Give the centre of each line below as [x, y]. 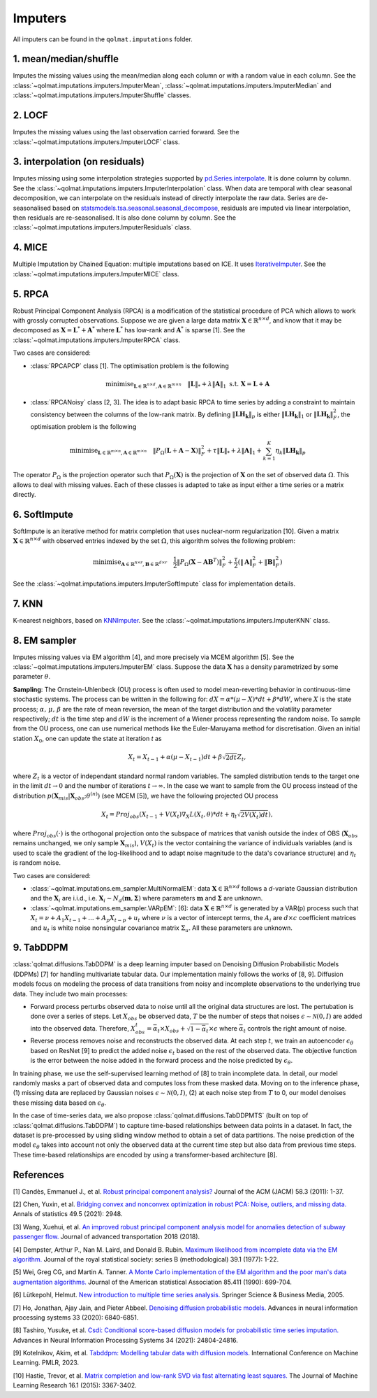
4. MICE [30, 247]
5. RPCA [31, 294]
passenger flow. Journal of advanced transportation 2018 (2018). [106, 1237]
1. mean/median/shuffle [66, 59]
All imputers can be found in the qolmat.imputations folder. [103, 39]
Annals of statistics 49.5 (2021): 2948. [68, 1214]
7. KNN [28, 603]
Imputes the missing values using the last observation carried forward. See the [126, 132]
